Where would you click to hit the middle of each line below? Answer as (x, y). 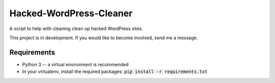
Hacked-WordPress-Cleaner (71, 13)
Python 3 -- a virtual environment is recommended (75, 64)
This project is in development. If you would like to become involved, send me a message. (104, 38)
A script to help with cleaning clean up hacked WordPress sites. (76, 29)
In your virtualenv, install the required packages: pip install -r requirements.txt (115, 72)
